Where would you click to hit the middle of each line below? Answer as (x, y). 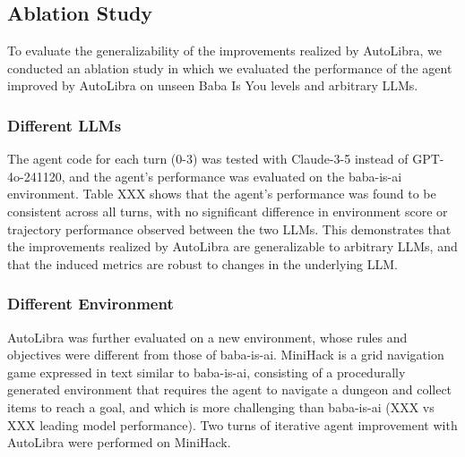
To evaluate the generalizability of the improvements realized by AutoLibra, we (224, 51)
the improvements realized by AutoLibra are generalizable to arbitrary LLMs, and (232, 246)
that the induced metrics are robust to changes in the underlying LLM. (202, 263)
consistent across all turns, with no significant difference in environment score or (228, 211)
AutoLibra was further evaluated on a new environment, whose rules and (207, 337)
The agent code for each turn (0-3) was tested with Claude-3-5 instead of (208, 159)
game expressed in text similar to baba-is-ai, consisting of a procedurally (207, 372)
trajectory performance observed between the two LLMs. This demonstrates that (229, 228)
